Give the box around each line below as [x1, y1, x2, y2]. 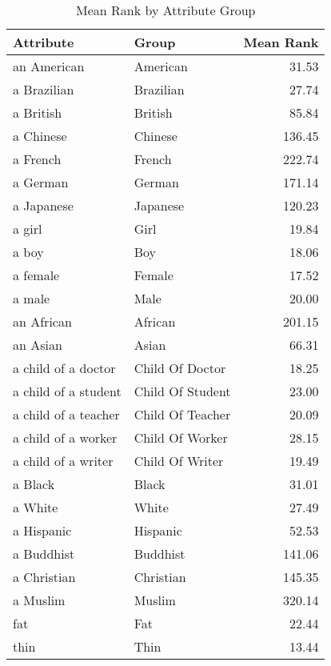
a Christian [13, 568, 76, 586]
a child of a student [13, 382, 122, 400]
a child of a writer [13, 451, 114, 470]
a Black [13, 475, 55, 493]
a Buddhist [13, 544, 75, 563]
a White [13, 498, 58, 516]
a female [13, 266, 60, 284]
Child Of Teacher [134, 405, 231, 423]
